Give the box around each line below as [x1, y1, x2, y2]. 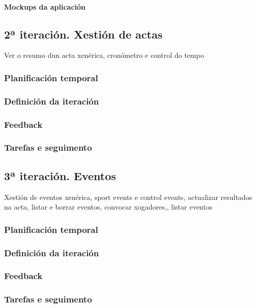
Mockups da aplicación [4, 1, 86, 12]
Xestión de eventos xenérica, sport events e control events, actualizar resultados [4, 191, 252, 202]
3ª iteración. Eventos [4, 167, 116, 183]
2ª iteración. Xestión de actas [4, 26, 163, 42]
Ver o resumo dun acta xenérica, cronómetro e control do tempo [4, 50, 204, 60]
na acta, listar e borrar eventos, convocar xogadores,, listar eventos [4, 201, 212, 212]
